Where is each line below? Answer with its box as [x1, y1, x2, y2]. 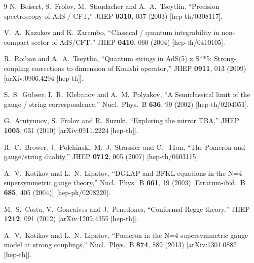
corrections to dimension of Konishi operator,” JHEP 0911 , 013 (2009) [32, 63, 246, 73]
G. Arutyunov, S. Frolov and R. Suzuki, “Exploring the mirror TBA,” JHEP [4, 115, 240, 126]
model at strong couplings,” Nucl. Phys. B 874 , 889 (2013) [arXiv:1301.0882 [4, 239, 237, 250]
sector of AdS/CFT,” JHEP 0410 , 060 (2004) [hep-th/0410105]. [31, 36, 225, 47]
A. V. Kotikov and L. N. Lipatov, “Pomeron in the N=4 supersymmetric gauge [4, 230, 248, 240]
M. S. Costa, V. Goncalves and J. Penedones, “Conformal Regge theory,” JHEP [4, 203, 250, 214]
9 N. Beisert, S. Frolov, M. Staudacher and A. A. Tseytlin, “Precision [4, 1, 219, 11]
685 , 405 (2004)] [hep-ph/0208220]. [4, 187, 110, 197]
